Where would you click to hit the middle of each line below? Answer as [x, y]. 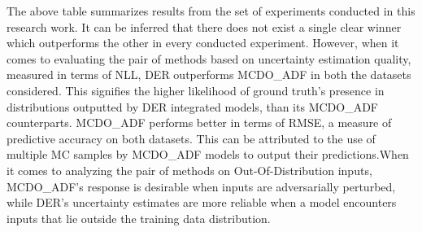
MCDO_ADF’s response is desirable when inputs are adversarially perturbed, [201, 186]
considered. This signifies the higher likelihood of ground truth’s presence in [196, 90]
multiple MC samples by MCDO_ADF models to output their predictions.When [208, 154]
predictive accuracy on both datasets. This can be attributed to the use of [191, 138]
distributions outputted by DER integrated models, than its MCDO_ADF [193, 106]
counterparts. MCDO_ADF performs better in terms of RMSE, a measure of [199, 123]
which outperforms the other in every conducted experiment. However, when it [203, 43]
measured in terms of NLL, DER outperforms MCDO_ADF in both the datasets [209, 74]
